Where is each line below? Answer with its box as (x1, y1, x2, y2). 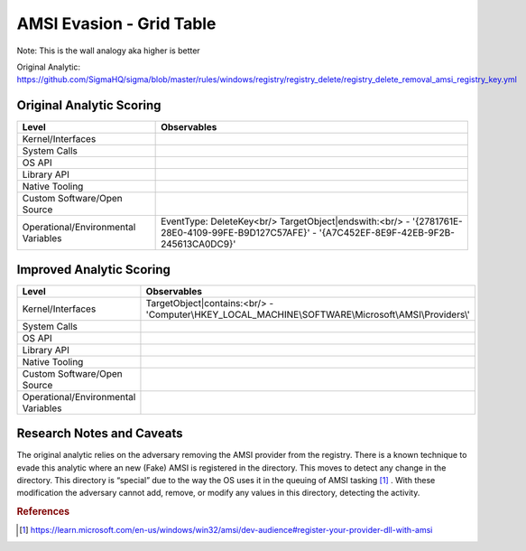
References (16, 506, 70, 518)
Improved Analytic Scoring (16, 262, 171, 277)
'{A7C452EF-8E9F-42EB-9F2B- (318, 227, 456, 239)
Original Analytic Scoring (16, 98, 161, 113)
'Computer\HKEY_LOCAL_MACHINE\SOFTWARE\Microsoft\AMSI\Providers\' (145, 308, 470, 321)
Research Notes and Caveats (16, 425, 184, 442)
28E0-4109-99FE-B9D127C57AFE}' (161, 227, 310, 239)
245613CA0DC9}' (161, 238, 236, 250)
